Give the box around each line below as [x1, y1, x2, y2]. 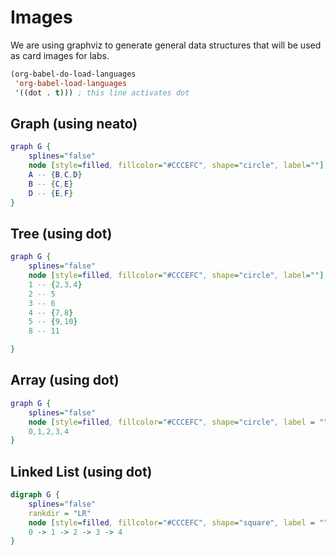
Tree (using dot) [10, 225, 113, 242]
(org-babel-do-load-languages [10, 69, 137, 79]
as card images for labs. [10, 49, 110, 61]
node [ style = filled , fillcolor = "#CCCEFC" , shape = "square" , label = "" [28, 517, 329, 528]
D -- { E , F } [28, 188, 74, 198]
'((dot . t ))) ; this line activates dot [14, 87, 190, 98]
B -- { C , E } [28, 179, 74, 189]
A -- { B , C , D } [28, 170, 83, 180]
